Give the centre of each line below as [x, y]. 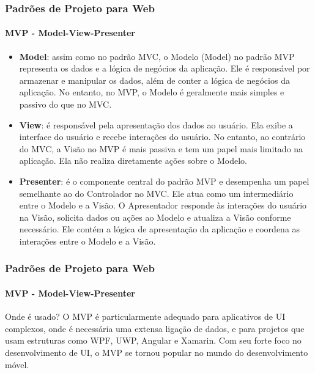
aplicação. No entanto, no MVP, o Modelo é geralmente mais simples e [152, 92]
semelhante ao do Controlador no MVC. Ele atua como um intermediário [156, 193]
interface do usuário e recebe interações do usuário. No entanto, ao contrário [162, 137]
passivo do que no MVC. [65, 104]
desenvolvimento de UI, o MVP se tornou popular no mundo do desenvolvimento [157, 352]
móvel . [17, 364]
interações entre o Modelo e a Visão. [87, 241]
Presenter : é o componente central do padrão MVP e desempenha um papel [164, 181]
